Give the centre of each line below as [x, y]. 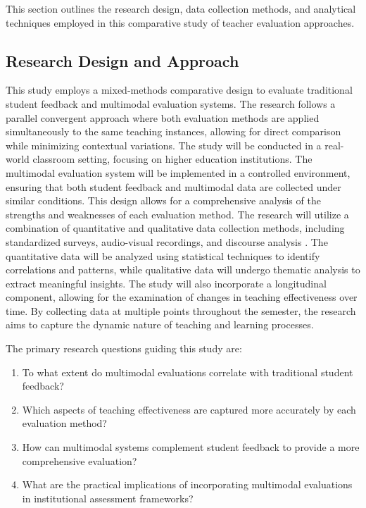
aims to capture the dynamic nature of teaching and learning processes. [160, 324]
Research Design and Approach [122, 60]
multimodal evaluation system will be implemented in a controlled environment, [178, 172]
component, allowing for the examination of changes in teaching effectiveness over [182, 297]
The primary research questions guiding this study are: [124, 348]
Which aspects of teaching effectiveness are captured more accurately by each [189, 409]
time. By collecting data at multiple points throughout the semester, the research [181, 310]
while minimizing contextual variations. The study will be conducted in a [164, 145]
